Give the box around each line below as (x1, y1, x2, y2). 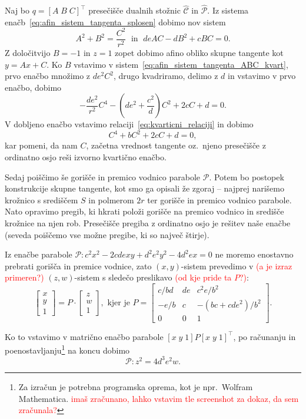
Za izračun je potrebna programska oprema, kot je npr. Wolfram (18, 380, 253, 392)
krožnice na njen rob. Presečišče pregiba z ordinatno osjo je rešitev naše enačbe (5, 217, 291, 229)
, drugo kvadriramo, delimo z (113, 70, 218, 82)
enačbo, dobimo (5, 81, 62, 93)
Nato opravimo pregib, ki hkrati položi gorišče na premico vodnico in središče (5, 205, 284, 217)
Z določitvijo (5, 46, 51, 58)
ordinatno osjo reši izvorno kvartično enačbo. (5, 151, 167, 163)
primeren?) (5, 271, 44, 283)
